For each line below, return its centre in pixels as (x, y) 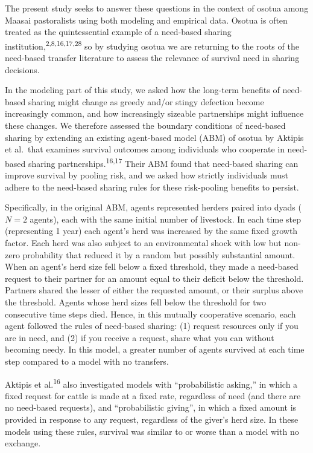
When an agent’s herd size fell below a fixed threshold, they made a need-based (152, 266)
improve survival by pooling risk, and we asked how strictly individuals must (147, 175)
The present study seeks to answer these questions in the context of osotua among (157, 8)
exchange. (23, 443)
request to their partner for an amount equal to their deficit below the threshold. (154, 278)
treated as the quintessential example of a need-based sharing (118, 32)
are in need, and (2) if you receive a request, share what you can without (140, 337)
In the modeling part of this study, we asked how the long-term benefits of (142, 90)
